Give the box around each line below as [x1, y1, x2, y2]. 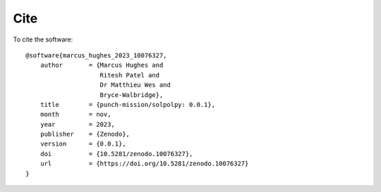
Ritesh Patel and [99, 71, 160, 79]
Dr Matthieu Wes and [99, 81, 171, 89]
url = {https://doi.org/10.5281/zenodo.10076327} [40, 160, 249, 168]
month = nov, [40, 110, 111, 119]
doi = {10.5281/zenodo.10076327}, [40, 150, 193, 158]
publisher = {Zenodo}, [40, 130, 131, 139]
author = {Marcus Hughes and [40, 61, 164, 70]
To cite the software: [13, 35, 73, 44]
